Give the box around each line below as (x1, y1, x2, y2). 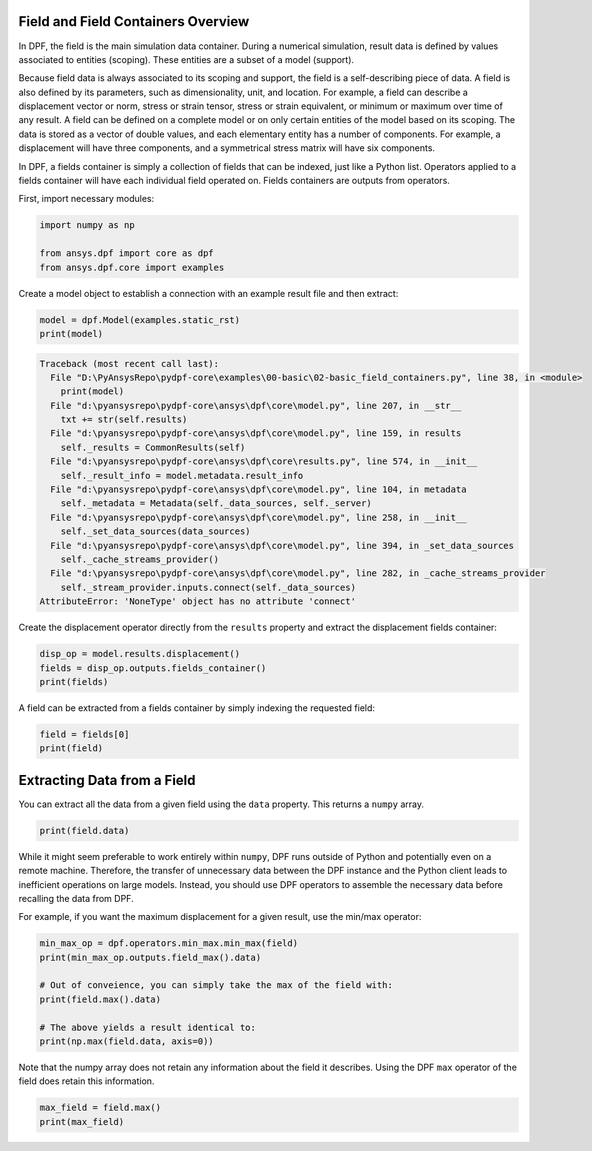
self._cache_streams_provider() (60, 553, 220, 565)
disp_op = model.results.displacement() (39, 648, 240, 660)
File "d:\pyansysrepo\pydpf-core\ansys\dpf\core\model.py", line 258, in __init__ (50, 511, 467, 523)
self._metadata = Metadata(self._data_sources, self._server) (60, 498, 372, 509)
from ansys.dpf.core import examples (39, 261, 225, 273)
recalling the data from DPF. (18, 892, 134, 904)
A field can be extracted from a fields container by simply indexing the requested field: (18, 701, 375, 714)
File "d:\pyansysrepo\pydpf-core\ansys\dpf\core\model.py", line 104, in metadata (50, 484, 467, 495)
